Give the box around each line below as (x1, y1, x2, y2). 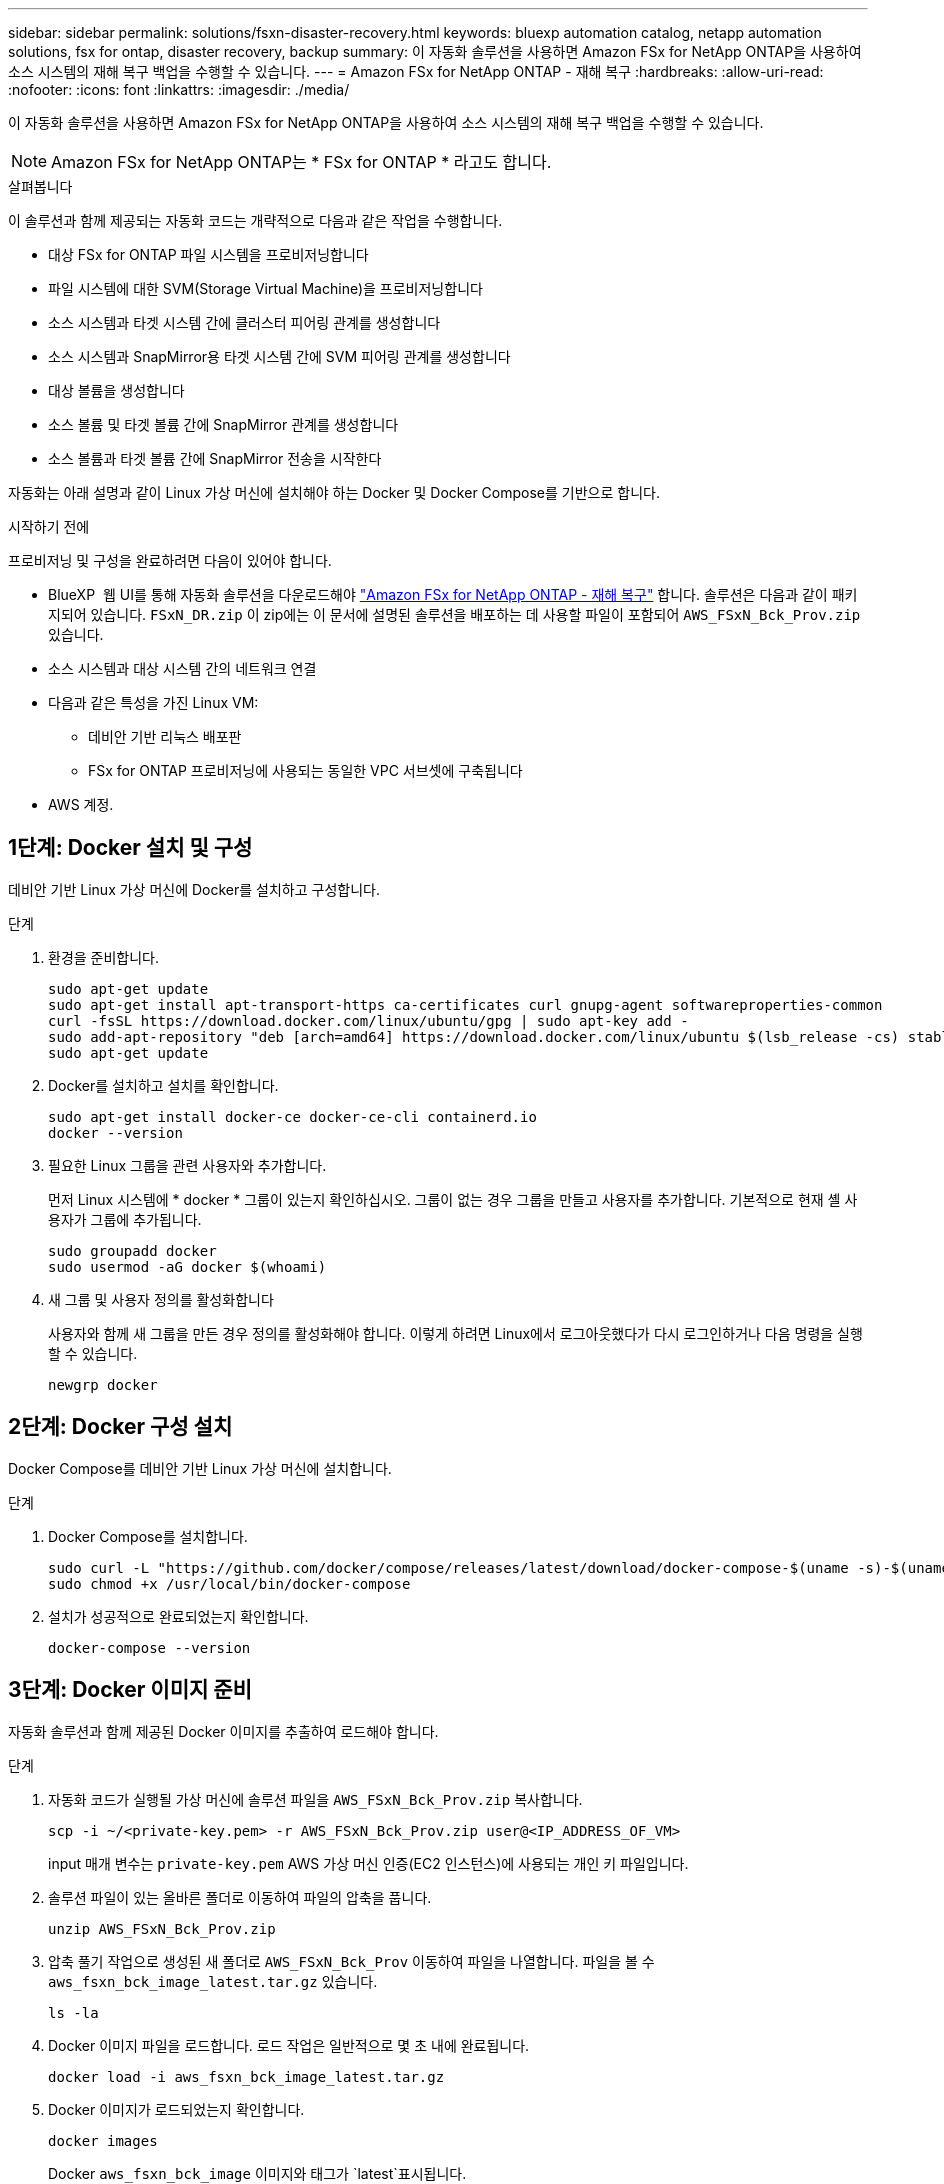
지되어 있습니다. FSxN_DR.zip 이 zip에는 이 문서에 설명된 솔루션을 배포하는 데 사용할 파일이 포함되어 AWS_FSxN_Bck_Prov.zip (48, 606, 861, 623)
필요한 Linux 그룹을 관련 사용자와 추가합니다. (48, 1156, 327, 1174)
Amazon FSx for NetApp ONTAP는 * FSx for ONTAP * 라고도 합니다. (51, 152, 552, 172)
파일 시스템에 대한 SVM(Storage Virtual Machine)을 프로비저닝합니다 (48, 280, 483, 297)
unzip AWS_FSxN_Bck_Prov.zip (48, 1920, 276, 1937)
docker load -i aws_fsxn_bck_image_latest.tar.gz (48, 2068, 445, 2085)
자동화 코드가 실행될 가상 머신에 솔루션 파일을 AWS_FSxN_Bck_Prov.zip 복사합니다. (48, 1790, 583, 1808)
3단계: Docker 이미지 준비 (8, 1677, 252, 1703)
